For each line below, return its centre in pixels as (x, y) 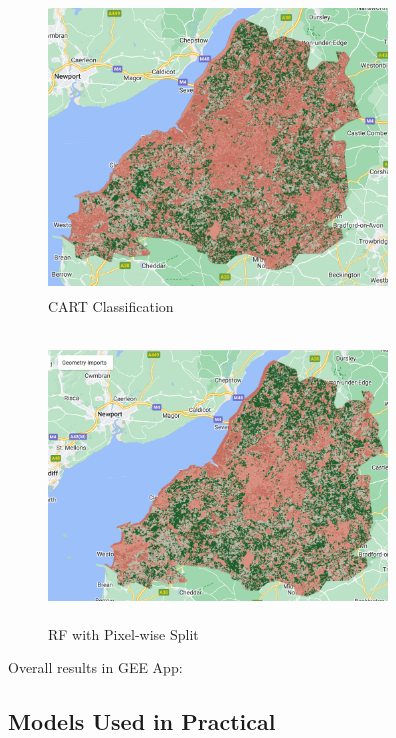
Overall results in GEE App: (95, 667)
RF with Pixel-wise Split (123, 633)
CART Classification (111, 305)
